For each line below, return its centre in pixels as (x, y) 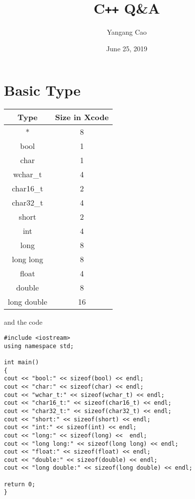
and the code (23, 322)
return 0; (20, 484)
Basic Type (42, 90)
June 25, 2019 (127, 48)
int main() (21, 362)
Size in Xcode (82, 117)
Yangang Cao (127, 32)
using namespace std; (39, 346)
